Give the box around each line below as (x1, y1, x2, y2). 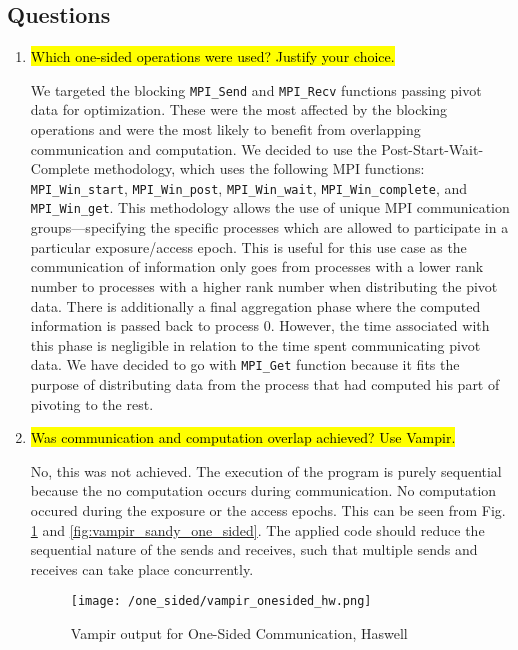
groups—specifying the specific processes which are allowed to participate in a (30, 217, 509, 238)
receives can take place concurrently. (30, 558, 254, 579)
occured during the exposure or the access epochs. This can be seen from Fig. (30, 499, 506, 520)
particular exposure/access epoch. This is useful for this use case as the (30, 236, 467, 257)
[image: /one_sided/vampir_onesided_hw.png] (70, 594, 372, 609)
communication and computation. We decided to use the (30, 138, 377, 159)
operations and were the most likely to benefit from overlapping (30, 119, 421, 140)
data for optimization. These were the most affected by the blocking (30, 99, 448, 120)
